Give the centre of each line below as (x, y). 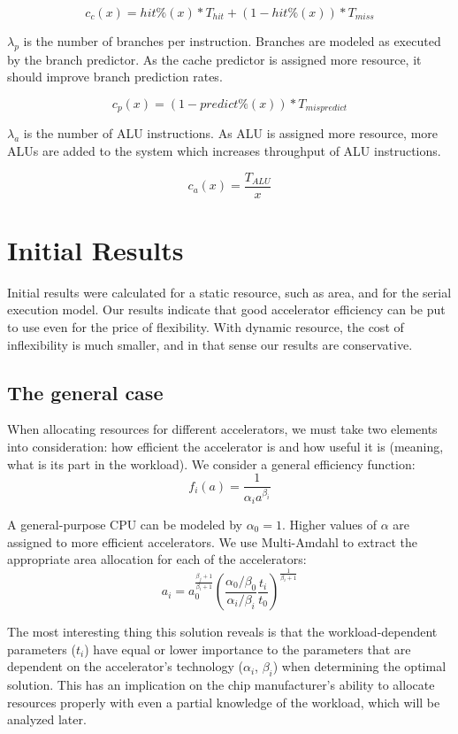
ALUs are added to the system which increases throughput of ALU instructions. (224, 151)
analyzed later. (47, 719)
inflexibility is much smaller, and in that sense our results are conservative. (210, 344)
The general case (85, 392)
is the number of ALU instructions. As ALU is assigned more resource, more (231, 133)
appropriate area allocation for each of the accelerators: (157, 559)
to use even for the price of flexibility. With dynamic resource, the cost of (206, 327)
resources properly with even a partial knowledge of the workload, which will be (224, 702)
